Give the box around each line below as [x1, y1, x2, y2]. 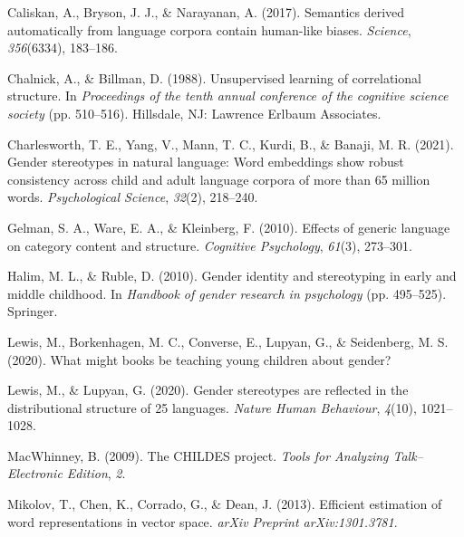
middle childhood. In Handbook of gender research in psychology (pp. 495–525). [7, 283, 447, 302]
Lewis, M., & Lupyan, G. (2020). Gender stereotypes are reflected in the [7, 380, 409, 399]
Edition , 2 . [66, 464, 126, 483]
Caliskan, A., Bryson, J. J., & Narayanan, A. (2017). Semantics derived [7, 3, 405, 21]
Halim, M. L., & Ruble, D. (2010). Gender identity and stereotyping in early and [7, 266, 457, 285]
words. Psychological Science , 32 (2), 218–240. [7, 187, 258, 206]
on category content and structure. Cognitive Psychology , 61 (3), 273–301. [7, 235, 412, 254]
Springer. [7, 302, 58, 321]
